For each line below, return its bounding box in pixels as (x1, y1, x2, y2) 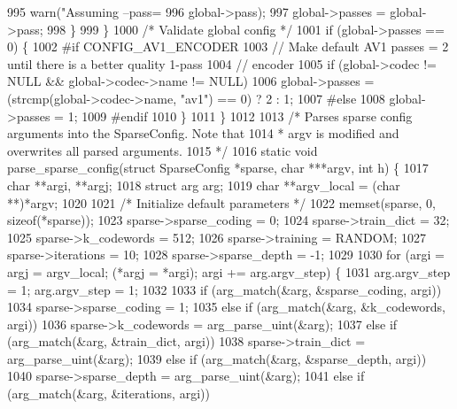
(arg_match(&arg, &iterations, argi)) (7, 384, 210, 403)
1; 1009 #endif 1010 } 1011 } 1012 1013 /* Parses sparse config (67, 106, 413, 125)
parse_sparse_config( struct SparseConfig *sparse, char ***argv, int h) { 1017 (7, 158, 429, 177)
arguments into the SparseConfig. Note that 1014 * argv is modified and (7, 124, 399, 143)
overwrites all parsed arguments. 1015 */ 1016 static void (7, 141, 318, 159)
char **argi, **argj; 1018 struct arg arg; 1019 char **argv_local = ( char (7, 175, 400, 194)
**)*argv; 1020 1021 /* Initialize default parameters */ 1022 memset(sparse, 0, (7, 193, 436, 212)
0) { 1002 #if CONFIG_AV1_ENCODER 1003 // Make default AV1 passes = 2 (7, 37, 449, 56)
